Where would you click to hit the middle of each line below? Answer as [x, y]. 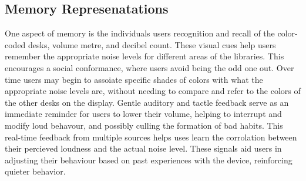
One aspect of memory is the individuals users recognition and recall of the [140, 33]
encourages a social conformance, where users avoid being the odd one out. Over [149, 67]
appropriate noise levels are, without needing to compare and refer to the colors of [153, 91]
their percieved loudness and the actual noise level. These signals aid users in [143, 148]
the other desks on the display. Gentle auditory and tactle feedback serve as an [147, 102]
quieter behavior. [35, 171]
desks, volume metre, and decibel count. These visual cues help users [152, 44]
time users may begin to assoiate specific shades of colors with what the [134, 79]
